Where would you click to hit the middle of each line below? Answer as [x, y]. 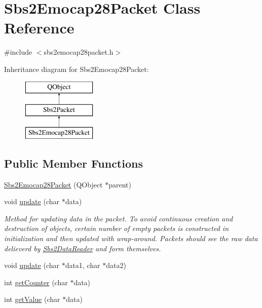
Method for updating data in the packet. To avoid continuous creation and [119, 218]
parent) [120, 184]
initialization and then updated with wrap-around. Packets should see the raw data [131, 238]
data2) [116, 265]
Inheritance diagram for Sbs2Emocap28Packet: [77, 69]
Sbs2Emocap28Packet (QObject [53, 184]
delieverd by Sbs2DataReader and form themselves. [83, 248]
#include [18, 52]
